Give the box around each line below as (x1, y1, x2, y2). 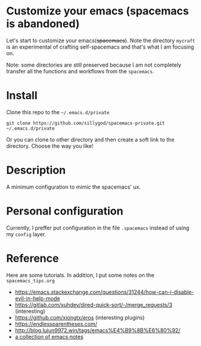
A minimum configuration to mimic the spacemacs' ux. (6, 183, 141, 190)
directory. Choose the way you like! (6, 142, 94, 150)
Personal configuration (6, 204, 124, 217)
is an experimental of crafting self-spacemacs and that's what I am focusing (6, 43, 194, 50)
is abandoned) (6, 17, 80, 31)
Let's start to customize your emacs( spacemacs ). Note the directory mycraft (6, 37, 196, 44)
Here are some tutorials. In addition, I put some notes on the (6, 272, 155, 279)
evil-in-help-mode (14, 294, 61, 302)
